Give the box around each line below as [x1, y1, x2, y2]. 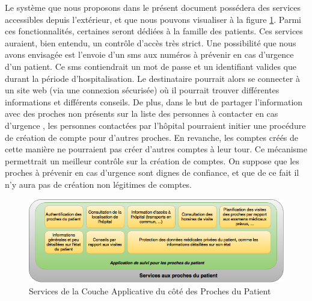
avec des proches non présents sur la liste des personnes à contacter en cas [5, 107, 278, 120]
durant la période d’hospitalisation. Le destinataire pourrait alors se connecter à [5, 72, 300, 84]
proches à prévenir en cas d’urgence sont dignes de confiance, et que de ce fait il [5, 166, 299, 179]
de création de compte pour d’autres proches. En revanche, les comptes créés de [5, 131, 299, 143]
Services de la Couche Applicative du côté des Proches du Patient [29, 284, 271, 297]
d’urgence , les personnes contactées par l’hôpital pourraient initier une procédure [5, 119, 306, 131]
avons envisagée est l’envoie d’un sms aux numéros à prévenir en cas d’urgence [5, 48, 294, 61]
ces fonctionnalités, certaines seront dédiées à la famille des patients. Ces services [5, 25, 303, 37]
